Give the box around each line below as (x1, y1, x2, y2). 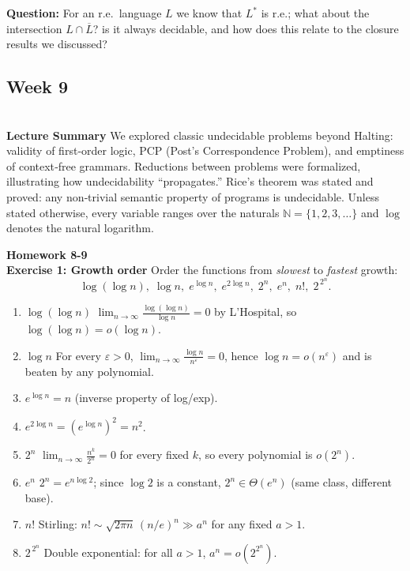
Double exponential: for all (43, 543, 173, 560)
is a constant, (156, 474, 221, 490)
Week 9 (6, 74, 68, 99)
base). (24, 489, 54, 505)
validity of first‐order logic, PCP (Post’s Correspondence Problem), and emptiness (6, 142, 404, 159)
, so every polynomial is (198, 446, 313, 463)
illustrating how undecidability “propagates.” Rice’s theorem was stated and (6, 173, 374, 190)
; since (93, 474, 124, 490)
